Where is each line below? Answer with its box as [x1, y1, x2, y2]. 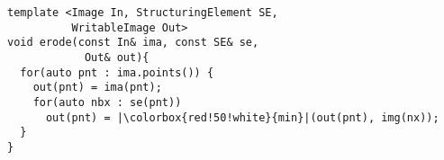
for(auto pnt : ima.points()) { [20, 66, 214, 79]
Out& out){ [84, 50, 150, 64]
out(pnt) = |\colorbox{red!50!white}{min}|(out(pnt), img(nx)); [45, 111, 439, 124]
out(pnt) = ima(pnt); [32, 81, 162, 94]
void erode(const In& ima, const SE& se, [7, 36, 259, 49]
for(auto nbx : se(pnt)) [32, 95, 182, 109]
